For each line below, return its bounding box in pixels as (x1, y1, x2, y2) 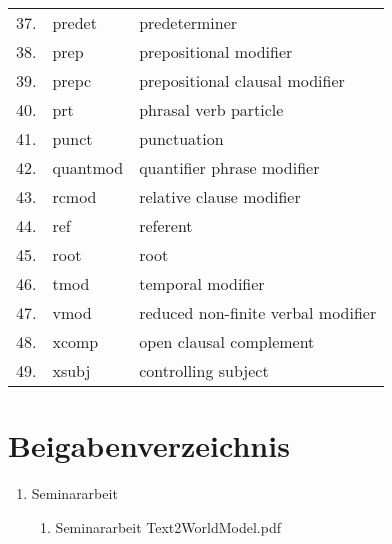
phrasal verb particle (139, 98, 284, 121)
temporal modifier (139, 272, 265, 295)
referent (139, 214, 193, 237)
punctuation (139, 127, 224, 150)
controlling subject (139, 359, 269, 382)
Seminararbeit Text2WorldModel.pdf (55, 516, 281, 537)
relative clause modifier (139, 185, 301, 208)
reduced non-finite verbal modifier (139, 301, 377, 324)
